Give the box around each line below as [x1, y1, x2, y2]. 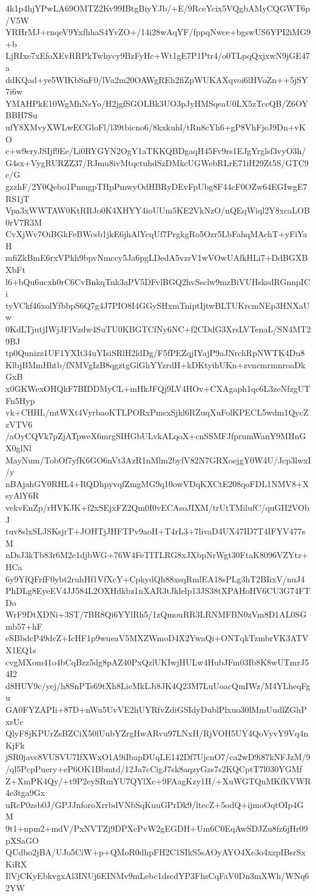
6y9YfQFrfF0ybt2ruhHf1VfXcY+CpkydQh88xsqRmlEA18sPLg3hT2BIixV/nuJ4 [5, 572, 305, 585]
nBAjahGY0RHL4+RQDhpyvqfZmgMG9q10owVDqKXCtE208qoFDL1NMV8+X [5, 477, 309, 490]
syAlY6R [5, 489, 39, 502]
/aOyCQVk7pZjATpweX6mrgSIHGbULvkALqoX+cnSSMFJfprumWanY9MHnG [5, 429, 306, 442]
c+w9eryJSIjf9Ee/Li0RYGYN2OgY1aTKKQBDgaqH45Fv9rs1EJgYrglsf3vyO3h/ [5, 144, 306, 157]
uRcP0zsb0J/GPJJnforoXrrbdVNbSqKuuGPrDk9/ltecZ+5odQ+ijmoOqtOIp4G [5, 798, 304, 810]
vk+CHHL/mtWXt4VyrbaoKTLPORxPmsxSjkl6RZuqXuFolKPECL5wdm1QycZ [5, 406, 309, 419]
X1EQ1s [5, 644, 36, 656]
